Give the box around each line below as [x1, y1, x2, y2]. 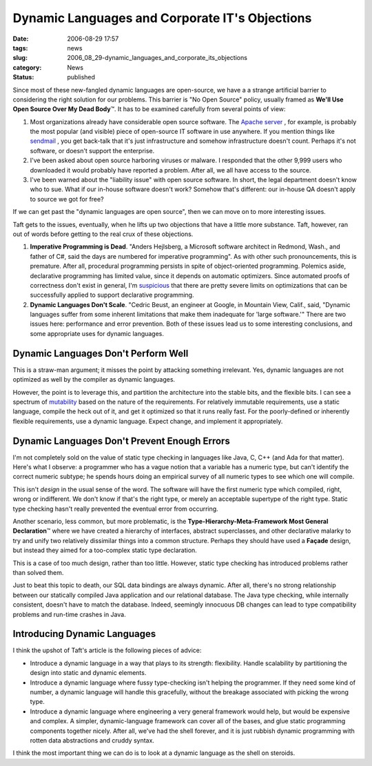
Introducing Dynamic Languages [12, 628, 156, 640]
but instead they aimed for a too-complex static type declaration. [12, 546, 198, 555]
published [67, 73, 96, 81]
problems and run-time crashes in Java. [12, 610, 127, 618]
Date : [12, 35, 29, 43]
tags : [12, 43, 28, 52]
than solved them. [12, 568, 64, 576]
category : [12, 63, 42, 72]
